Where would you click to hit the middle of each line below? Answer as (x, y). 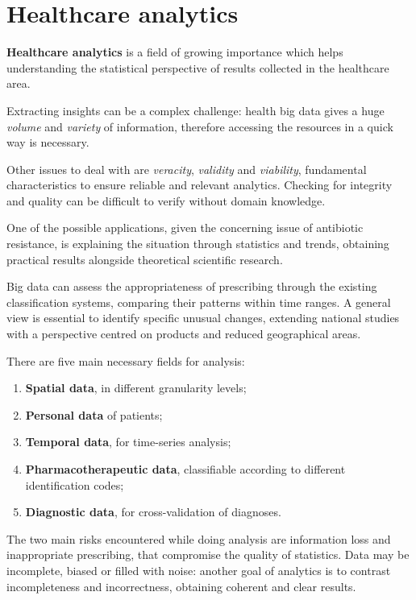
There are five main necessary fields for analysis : (126, 360)
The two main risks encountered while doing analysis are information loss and (199, 538)
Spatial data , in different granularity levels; (136, 388)
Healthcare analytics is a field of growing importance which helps (175, 52)
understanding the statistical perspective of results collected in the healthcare (198, 67)
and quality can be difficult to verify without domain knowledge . (166, 200)
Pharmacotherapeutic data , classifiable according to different (185, 469)
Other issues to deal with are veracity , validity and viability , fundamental (187, 169)
